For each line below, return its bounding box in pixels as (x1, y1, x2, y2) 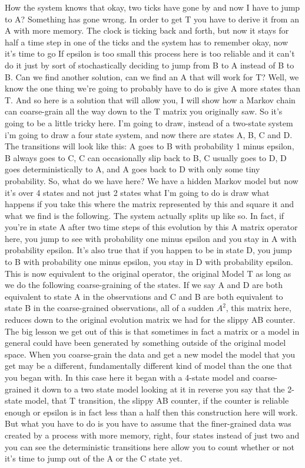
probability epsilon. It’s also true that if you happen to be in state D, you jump (5, 244, 292, 256)
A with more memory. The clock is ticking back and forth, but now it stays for (5, 24, 289, 37)
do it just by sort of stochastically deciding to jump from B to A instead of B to (5, 58, 294, 71)
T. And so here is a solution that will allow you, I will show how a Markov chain (5, 93, 296, 106)
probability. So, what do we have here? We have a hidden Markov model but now (5, 174, 299, 186)
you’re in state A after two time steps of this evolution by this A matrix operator (5, 221, 298, 233)
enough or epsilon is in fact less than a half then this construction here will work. (5, 405, 298, 418)
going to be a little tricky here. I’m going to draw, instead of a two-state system (5, 116, 293, 129)
